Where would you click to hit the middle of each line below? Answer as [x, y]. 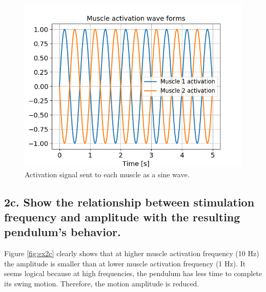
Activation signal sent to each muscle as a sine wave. [107, 174]
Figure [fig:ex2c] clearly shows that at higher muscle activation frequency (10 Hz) [132, 253]
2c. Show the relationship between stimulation [129, 202]
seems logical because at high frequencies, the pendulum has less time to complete [133, 273]
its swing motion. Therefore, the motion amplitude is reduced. [102, 283]
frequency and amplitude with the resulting [122, 216]
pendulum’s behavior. [63, 232]
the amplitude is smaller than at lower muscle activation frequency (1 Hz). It [125, 263]
